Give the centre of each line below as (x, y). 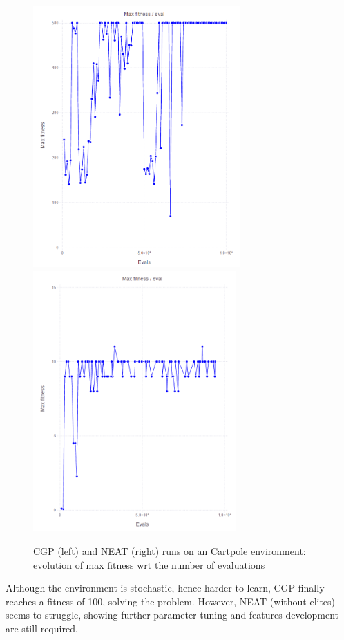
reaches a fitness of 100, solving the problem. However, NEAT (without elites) (171, 601)
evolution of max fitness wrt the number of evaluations (149, 564)
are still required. (42, 629)
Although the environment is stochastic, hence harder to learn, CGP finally (165, 588)
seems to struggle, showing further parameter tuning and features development (172, 615)
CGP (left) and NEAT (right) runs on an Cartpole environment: (170, 551)
